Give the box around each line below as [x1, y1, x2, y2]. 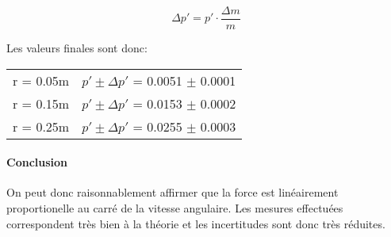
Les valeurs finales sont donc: [6, 40, 148, 56]
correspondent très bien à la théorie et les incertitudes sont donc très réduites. [6, 215, 385, 231]
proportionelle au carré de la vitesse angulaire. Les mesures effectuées [6, 200, 343, 216]
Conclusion [6, 154, 68, 170]
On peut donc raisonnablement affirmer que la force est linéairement [6, 184, 339, 201]
